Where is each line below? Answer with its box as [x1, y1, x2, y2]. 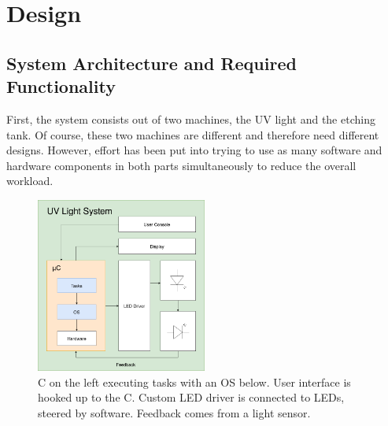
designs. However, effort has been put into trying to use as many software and [6, 142, 382, 158]
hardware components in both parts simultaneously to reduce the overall [6, 157, 357, 173]
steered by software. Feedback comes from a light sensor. [38, 404, 311, 420]
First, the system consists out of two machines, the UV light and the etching [6, 110, 375, 127]
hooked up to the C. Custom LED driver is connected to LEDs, [38, 389, 345, 406]
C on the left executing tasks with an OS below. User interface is [38, 373, 351, 390]
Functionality [6, 74, 116, 98]
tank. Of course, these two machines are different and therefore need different [6, 126, 379, 143]
